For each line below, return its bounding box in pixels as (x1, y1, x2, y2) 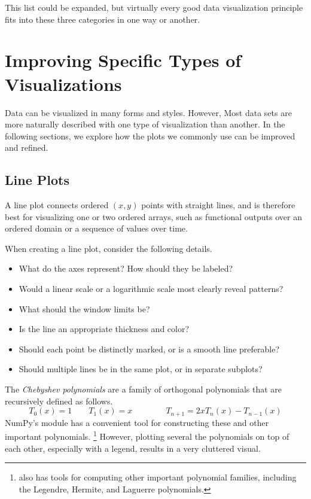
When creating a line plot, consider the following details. (5, 242, 212, 254)
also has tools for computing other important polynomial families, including (19, 471, 297, 483)
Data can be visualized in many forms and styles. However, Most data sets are (5, 106, 292, 118)
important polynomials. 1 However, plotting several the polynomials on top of (5, 428, 289, 442)
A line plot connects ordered (5, 199, 109, 211)
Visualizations (5, 71, 122, 96)
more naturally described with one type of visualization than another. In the (5, 118, 285, 130)
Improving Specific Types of (5, 48, 242, 72)
